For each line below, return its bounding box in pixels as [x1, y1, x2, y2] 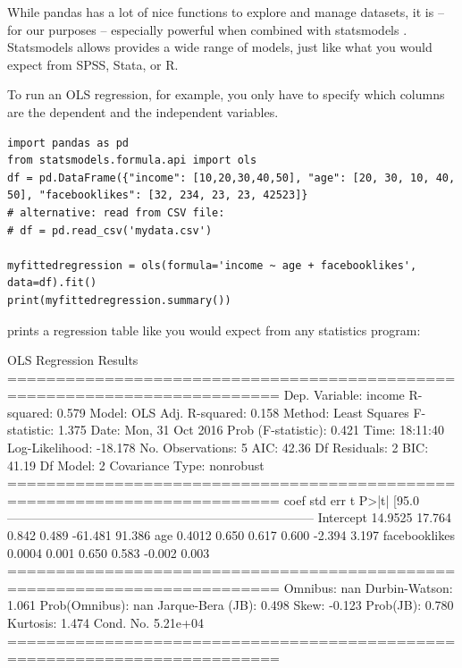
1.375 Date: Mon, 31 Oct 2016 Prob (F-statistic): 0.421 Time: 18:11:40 [57, 420, 444, 439]
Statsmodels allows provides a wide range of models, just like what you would [7, 38, 433, 56]
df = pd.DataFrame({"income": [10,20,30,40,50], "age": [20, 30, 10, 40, [7, 171, 456, 184]
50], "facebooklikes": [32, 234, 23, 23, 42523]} [7, 189, 308, 202]
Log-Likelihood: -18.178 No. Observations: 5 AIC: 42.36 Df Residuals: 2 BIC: [7, 438, 429, 457]
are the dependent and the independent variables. [7, 102, 279, 121]
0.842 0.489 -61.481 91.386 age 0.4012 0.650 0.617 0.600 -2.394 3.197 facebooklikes [7, 526, 455, 545]
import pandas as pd [7, 136, 130, 149]
